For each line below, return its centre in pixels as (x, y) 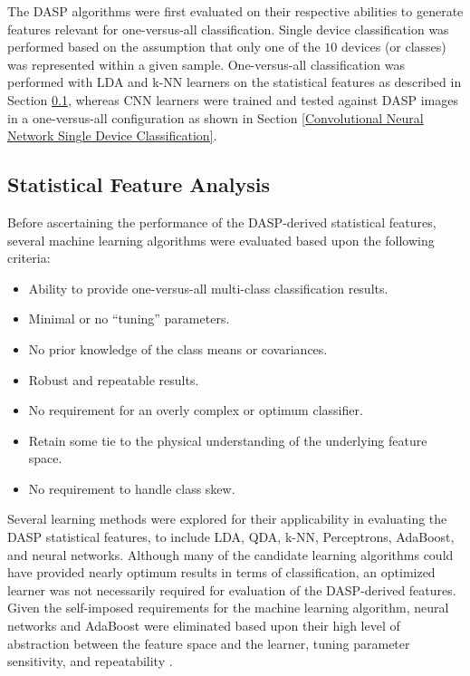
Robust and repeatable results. (114, 379)
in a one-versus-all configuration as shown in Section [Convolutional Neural (216, 117)
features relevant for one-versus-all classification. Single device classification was (228, 29)
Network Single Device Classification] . (112, 135)
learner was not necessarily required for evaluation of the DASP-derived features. (232, 589)
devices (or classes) (393, 47)
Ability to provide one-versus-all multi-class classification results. (208, 288)
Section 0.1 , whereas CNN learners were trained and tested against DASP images (233, 99)
